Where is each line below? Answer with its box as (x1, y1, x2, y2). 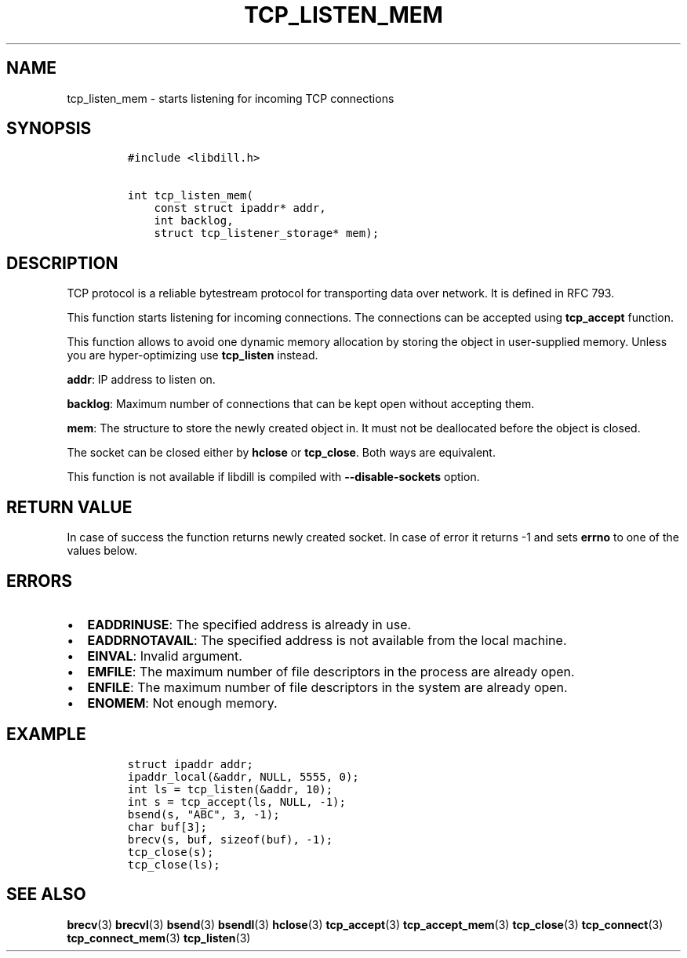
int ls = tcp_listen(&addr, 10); (127, 782, 333, 796)
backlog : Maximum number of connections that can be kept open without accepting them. (67, 397, 535, 411)
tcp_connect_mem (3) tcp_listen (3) (67, 931, 251, 945)
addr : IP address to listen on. (67, 373, 216, 387)
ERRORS (6, 570, 73, 591)
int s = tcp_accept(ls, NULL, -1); (127, 795, 346, 808)
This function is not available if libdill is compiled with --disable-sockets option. (67, 470, 480, 484)
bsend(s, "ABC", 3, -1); (127, 807, 280, 821)
